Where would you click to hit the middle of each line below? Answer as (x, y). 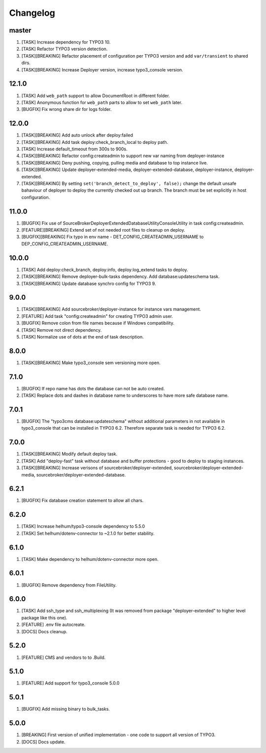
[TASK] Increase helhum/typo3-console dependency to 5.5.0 (83, 526)
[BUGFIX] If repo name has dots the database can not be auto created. (93, 388)
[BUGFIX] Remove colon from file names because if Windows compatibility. (98, 323)
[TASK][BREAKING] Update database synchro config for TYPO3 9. (89, 283)
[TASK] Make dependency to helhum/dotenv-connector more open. (90, 559)
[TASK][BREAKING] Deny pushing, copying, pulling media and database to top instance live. (115, 163)
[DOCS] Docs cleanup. (44, 631)
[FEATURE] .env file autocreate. (53, 625)
